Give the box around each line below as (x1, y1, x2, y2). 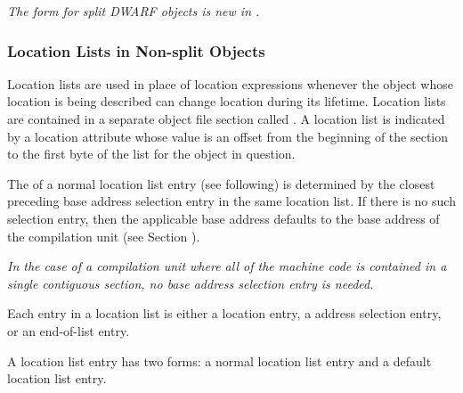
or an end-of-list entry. (7, 321, 130, 340)
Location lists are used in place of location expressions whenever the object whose (7, 74, 453, 93)
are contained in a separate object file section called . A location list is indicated (7, 110, 445, 127)
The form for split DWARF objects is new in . (7, 2, 260, 20)
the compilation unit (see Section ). (7, 226, 200, 245)
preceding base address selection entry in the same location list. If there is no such (7, 192, 456, 210)
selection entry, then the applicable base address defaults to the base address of (7, 209, 440, 227)
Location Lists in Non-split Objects (7, 39, 265, 61)
